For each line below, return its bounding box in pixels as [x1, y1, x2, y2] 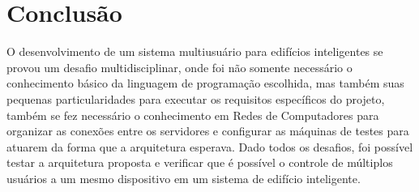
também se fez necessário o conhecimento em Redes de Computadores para [6, 106, 379, 123]
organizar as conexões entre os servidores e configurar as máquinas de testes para [6, 122, 409, 139]
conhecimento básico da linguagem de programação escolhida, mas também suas [6, 75, 404, 92]
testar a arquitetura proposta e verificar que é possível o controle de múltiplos [6, 154, 393, 171]
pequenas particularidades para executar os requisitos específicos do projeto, [6, 90, 385, 107]
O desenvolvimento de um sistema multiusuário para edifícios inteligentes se [6, 43, 383, 60]
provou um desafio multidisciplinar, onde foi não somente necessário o [6, 58, 353, 75]
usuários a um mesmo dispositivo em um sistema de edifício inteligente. [6, 169, 361, 186]
